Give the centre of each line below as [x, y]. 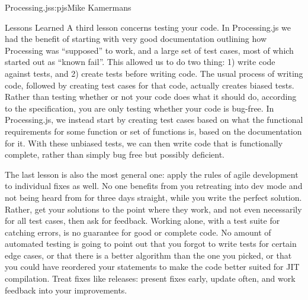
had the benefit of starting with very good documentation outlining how [136, 39]
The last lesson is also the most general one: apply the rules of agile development [152, 174]
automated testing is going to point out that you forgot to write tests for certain [151, 244]
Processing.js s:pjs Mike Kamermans [68, 7]
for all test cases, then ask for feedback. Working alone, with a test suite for [142, 221]
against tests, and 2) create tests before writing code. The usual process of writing [154, 73]
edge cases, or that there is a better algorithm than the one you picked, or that [148, 255]
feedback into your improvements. [66, 290]
